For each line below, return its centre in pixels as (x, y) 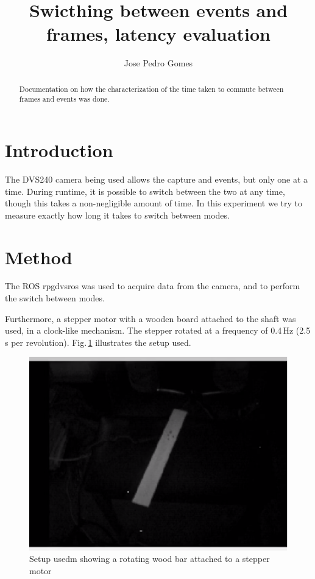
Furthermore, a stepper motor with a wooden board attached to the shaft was (150, 318)
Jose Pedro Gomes (158, 63)
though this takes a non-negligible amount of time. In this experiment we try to (154, 203)
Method (39, 257)
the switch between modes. (55, 298)
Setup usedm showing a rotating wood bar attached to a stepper (150, 559)
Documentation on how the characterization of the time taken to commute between (151, 89)
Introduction (59, 150)
